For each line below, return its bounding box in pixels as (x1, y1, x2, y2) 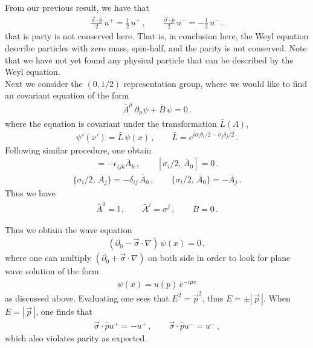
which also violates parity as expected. (5, 331, 147, 344)
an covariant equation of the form (5, 89, 129, 101)
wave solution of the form (5, 265, 99, 277)
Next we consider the (5, 77, 83, 89)
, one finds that (36, 304, 92, 317)
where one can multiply (5, 251, 92, 264)
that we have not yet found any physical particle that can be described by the (5, 53, 294, 66)
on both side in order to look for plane (148, 251, 291, 264)
